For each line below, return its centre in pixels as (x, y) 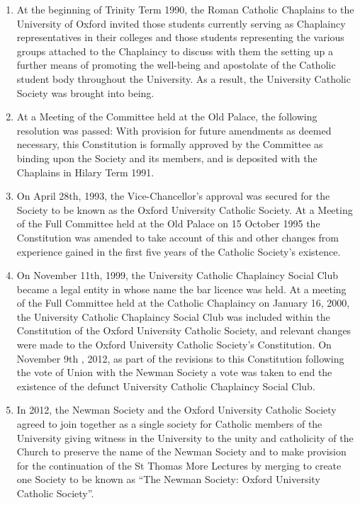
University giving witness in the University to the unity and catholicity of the (185, 437)
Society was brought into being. (85, 92)
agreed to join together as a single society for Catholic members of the (169, 424)
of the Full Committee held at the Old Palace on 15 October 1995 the (168, 223)
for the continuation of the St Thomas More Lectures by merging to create (179, 465)
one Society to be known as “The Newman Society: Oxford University (168, 479)
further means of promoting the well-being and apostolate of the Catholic (176, 65)
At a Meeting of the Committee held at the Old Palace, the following (167, 117)
